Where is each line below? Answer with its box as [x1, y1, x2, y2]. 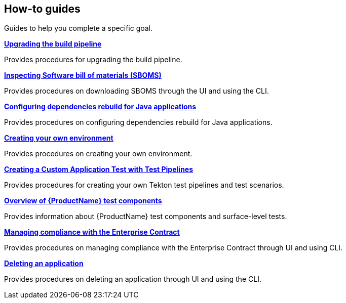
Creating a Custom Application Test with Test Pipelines [4, 165, 194, 174]
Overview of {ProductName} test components [4, 196, 162, 205]
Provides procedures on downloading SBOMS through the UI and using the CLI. [4, 86, 269, 96]
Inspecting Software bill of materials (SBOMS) [4, 71, 162, 80]
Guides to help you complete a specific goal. [4, 24, 153, 33]
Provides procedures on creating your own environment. [4, 149, 193, 158]
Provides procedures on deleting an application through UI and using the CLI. [4, 275, 261, 284]
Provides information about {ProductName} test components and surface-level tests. [4, 212, 287, 221]
